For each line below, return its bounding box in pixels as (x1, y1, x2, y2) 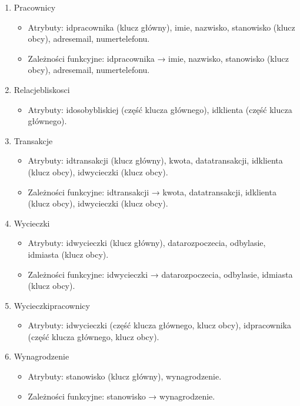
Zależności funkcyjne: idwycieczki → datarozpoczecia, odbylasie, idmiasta (28, 268, 293, 280)
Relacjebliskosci (14, 83, 70, 95)
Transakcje (14, 134, 53, 147)
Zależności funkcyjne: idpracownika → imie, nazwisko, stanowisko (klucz (28, 52, 289, 64)
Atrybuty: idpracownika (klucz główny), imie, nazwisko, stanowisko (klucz (28, 21, 295, 33)
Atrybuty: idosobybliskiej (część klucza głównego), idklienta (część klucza (28, 103, 292, 115)
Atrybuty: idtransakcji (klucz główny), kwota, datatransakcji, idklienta (28, 154, 283, 167)
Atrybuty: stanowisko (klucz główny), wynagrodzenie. (28, 370, 222, 382)
